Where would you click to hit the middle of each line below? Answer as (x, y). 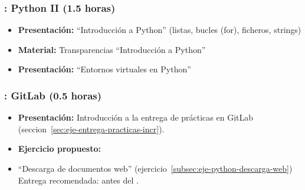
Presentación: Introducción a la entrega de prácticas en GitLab (136, 117)
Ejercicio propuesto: (59, 149)
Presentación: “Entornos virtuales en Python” (104, 69)
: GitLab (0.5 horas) (53, 95)
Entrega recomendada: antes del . (78, 180)
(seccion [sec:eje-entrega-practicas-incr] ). (91, 129)
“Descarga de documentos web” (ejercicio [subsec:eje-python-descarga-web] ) (155, 168)
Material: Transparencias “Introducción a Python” (112, 49)
